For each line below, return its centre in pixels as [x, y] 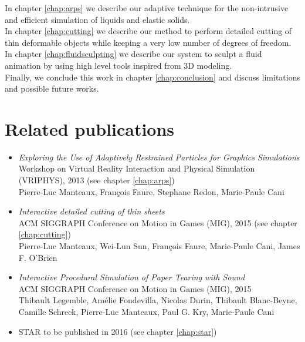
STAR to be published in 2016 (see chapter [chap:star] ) [118, 331]
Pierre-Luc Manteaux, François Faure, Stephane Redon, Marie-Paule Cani [151, 191]
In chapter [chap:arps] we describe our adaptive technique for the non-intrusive [147, 8]
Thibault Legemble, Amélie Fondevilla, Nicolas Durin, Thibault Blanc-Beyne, [158, 300]
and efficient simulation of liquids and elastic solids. [97, 19]
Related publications [90, 128]
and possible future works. [52, 88]
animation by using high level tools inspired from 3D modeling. [118, 65]
